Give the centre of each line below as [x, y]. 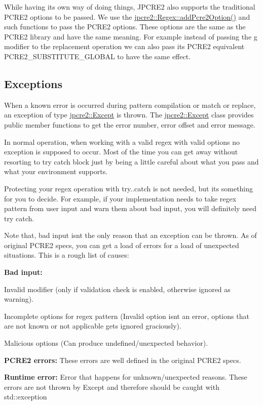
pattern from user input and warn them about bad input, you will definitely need [130, 208]
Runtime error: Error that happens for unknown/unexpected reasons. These [126, 377]
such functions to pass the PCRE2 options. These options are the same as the [125, 27]
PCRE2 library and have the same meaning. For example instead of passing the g [131, 36]
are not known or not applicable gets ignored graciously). [93, 326]
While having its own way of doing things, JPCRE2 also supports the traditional [130, 7]
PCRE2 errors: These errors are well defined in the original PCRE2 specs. [123, 360]
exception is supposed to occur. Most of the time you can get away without [121, 152]
